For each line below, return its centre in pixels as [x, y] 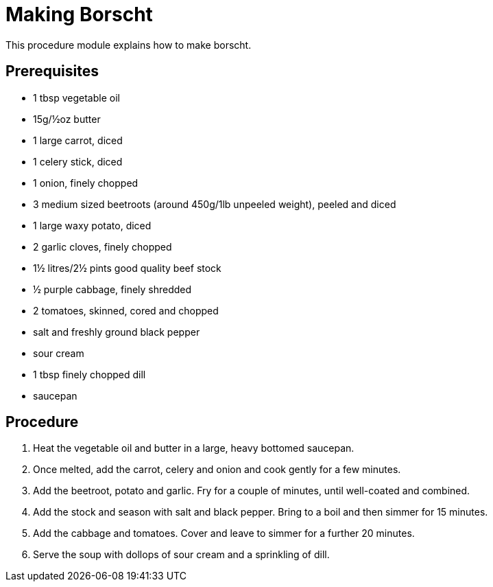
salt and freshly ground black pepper [117, 332]
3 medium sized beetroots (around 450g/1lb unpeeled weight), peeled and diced [215, 204]
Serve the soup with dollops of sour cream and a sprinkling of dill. [181, 555]
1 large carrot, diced [78, 140]
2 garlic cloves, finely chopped [103, 246]
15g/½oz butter [67, 119]
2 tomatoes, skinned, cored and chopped [126, 310]
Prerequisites [52, 71]
